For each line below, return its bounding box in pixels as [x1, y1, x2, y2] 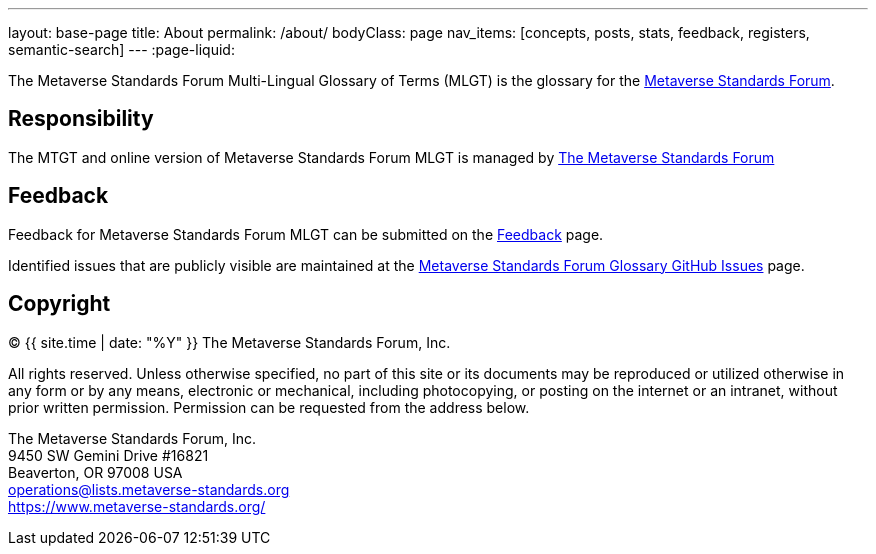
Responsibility [8, 106, 154, 132]
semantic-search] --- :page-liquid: [8, 41, 235, 58]
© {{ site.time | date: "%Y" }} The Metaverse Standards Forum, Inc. [8, 333, 451, 351]
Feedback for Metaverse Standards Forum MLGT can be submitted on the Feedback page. [8, 225, 604, 243]
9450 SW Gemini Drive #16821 [8, 446, 209, 464]
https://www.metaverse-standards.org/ [8, 497, 266, 515]
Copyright [8, 291, 111, 317]
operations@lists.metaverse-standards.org [8, 480, 290, 498]
